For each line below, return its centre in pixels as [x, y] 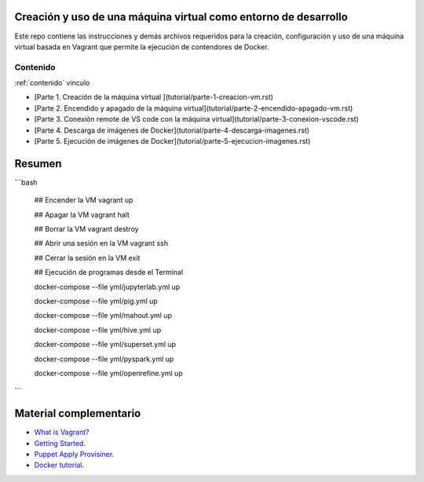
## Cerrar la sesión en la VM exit [87, 257]
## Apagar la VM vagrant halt [82, 214]
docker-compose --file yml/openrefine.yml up [109, 373]
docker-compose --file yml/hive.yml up [98, 330]
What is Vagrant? [62, 433]
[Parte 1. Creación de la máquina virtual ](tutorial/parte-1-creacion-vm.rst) [154, 97]
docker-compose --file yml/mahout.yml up [103, 316]
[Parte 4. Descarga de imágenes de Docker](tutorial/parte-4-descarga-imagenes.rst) [172, 130]
